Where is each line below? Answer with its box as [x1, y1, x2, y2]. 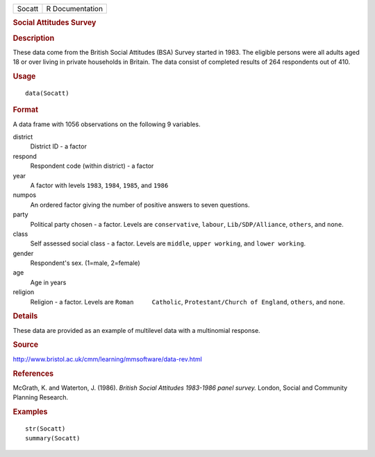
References [12, 368, 54, 378]
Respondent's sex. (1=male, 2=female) [30, 259, 140, 267]
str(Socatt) [25, 424, 66, 433]
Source [12, 340, 39, 350]
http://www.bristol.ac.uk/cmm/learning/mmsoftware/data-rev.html [12, 354, 203, 363]
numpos [12, 191, 37, 199]
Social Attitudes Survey [12, 18, 97, 28]
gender [12, 249, 34, 257]
